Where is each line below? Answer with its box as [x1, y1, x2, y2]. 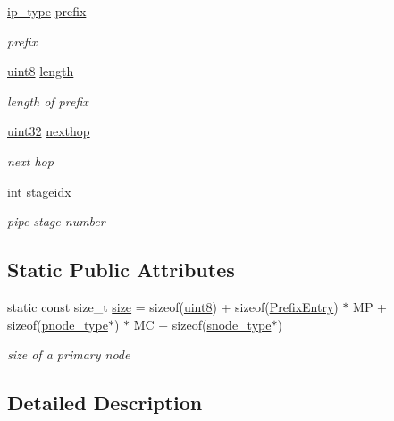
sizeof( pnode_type [7, 315, 108, 333]
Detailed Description [7, 389, 203, 417]
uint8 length [7, 62, 74, 80]
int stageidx [7, 181, 71, 200]
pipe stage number [7, 212, 105, 231]
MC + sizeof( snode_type [133, 315, 272, 333]
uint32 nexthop [7, 122, 90, 140]
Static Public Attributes [7, 256, 235, 283]
